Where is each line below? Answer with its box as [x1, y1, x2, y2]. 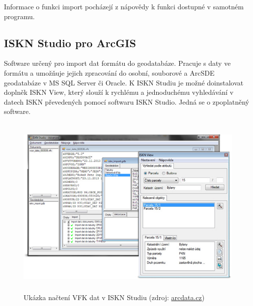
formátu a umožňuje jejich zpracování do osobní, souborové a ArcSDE [4, 67, 215, 78]
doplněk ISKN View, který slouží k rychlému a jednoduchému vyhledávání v [4, 87, 234, 97]
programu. [4, 11, 35, 21]
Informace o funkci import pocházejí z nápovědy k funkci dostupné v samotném [4, 1, 244, 11]
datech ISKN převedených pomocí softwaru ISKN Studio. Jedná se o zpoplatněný [4, 96, 249, 107]
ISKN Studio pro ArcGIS [4, 35, 136, 50]
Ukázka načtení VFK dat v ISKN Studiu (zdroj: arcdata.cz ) [24, 292, 205, 302]
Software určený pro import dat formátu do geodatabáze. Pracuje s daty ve [4, 58, 231, 68]
